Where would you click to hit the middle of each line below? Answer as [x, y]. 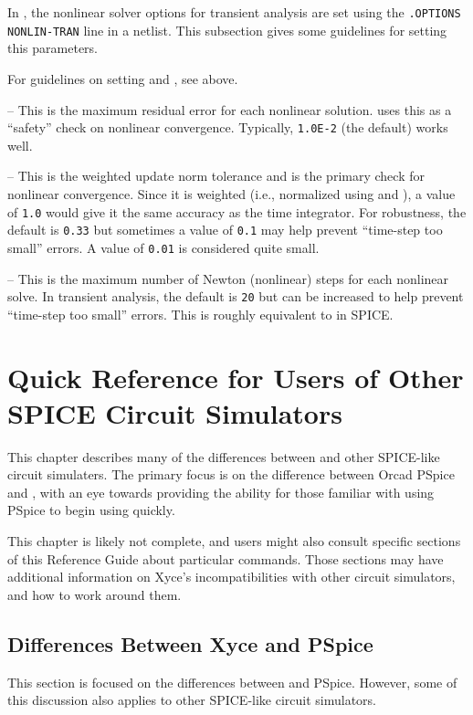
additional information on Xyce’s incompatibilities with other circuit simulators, [231, 577]
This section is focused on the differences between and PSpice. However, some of [232, 682]
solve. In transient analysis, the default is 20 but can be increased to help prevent [236, 296]
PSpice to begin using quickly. [91, 510]
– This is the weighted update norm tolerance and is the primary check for [216, 176]
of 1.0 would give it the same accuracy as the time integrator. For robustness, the [237, 211]
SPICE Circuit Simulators [175, 412]
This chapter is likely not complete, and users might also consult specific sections [234, 541]
